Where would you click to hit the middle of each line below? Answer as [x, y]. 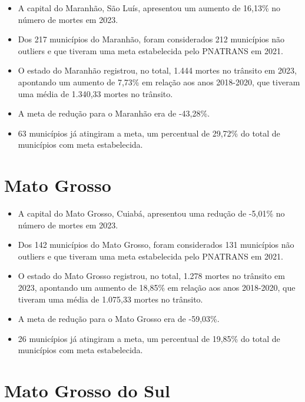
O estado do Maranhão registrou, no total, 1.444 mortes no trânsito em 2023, [157, 70]
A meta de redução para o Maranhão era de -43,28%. [114, 113]
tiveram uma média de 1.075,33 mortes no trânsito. [110, 299]
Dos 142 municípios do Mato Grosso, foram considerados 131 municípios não [156, 245]
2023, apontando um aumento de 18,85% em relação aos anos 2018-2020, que [157, 288]
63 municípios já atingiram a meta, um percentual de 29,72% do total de [149, 133]
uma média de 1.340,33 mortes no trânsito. [95, 93]
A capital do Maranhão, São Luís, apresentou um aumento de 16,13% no [149, 8]
